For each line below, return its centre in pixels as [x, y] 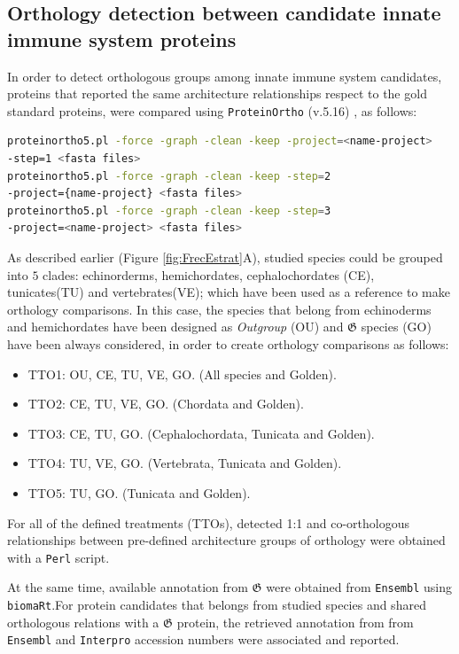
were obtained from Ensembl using [359, 587]
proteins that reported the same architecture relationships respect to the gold [217, 93]
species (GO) [396, 327]
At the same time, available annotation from [128, 587]
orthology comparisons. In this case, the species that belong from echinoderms [219, 309]
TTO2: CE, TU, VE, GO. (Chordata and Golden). [166, 404]
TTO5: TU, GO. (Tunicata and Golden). [139, 492]
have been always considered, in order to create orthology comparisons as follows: [228, 343]
